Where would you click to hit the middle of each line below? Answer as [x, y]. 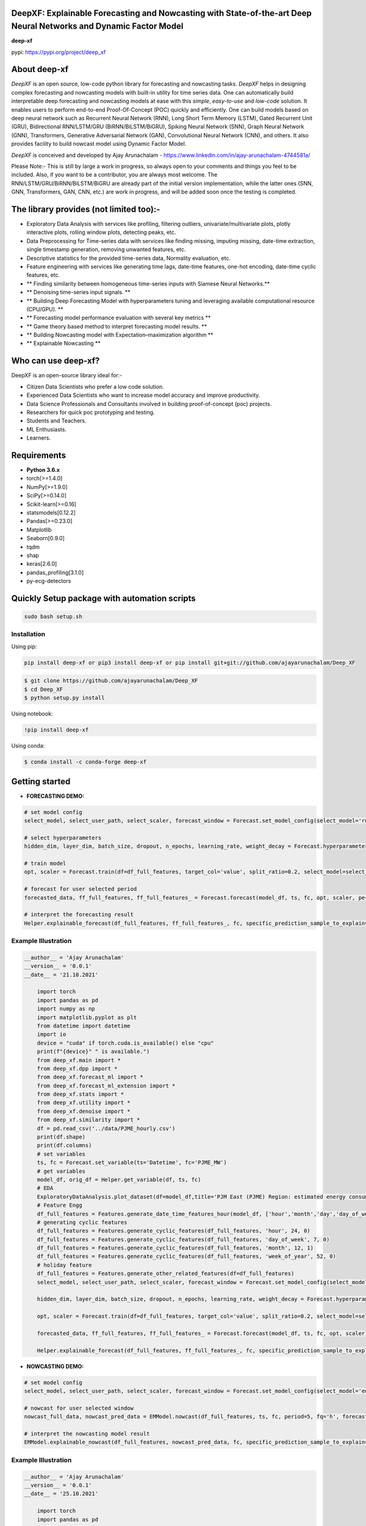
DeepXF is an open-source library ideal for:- [67, 375]
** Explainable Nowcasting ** [63, 343]
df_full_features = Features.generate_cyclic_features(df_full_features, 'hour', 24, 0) [174, 1231]
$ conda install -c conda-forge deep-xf [85, 762]
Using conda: [28, 746]
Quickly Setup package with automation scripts [104, 598]
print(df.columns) [64, 1145]
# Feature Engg [59, 1205]
